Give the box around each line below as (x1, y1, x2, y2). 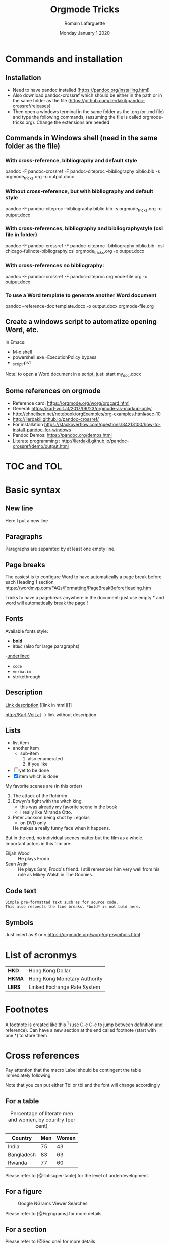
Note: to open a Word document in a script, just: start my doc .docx (5, 371, 141, 378)
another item (12, 745, 39, 751)
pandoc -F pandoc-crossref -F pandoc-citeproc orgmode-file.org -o (5, 273, 148, 279)
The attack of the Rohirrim (12, 793, 67, 799)
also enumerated (27, 756, 63, 762)
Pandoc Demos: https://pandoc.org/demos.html (12, 432, 112, 438)
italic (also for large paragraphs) (12, 643, 80, 649)
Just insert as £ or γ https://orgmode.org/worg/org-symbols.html (5, 932, 140, 938)
